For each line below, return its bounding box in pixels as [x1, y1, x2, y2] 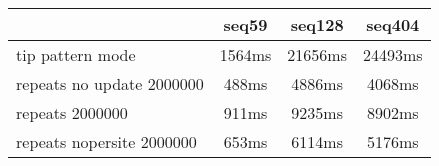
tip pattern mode [16, 43, 136, 66]
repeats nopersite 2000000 [16, 130, 197, 153]
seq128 [290, 13, 344, 36]
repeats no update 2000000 [16, 72, 204, 95]
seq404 [366, 13, 420, 36]
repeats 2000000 [16, 101, 128, 124]
